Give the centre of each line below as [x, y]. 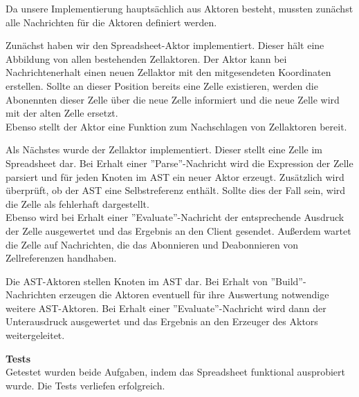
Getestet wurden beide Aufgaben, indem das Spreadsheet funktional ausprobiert [176, 372]
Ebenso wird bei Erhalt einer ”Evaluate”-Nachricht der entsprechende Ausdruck [175, 217]
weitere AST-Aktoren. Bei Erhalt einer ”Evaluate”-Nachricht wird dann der [166, 308]
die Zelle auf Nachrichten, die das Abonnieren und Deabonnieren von [152, 244]
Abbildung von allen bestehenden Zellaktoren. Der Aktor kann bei [146, 58]
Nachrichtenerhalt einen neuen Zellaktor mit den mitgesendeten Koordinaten [168, 72]
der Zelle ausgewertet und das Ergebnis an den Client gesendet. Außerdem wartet [178, 230]
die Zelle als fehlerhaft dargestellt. [77, 203]
